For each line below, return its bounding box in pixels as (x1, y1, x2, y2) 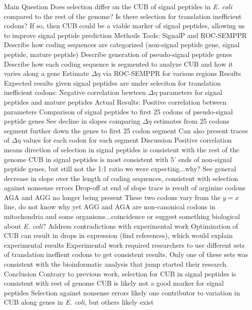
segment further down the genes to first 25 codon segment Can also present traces (4, 125, 248, 135)
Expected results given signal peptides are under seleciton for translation (4, 77, 221, 88)
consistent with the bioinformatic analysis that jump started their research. (4, 259, 228, 269)
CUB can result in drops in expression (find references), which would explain (4, 230, 233, 240)
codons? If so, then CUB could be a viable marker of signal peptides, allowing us (4, 20, 245, 31)
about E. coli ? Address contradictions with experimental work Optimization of (4, 220, 238, 231)
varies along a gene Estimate (4, 68, 89, 78)
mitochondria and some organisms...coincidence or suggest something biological (4, 211, 240, 221)
